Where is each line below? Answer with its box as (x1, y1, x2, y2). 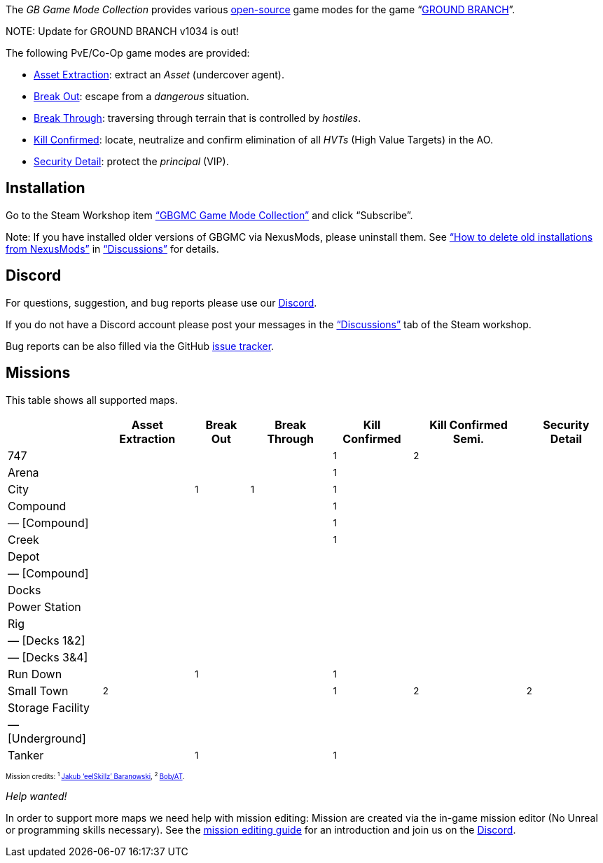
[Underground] (8, 731, 86, 745)
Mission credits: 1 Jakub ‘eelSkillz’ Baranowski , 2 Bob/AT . (6, 771, 185, 781)
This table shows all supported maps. (6, 393, 178, 406)
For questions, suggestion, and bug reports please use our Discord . (6, 296, 317, 309)
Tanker (8, 748, 44, 762)
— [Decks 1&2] (8, 633, 85, 647)
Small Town (8, 683, 69, 698)
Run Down (8, 666, 62, 681)
